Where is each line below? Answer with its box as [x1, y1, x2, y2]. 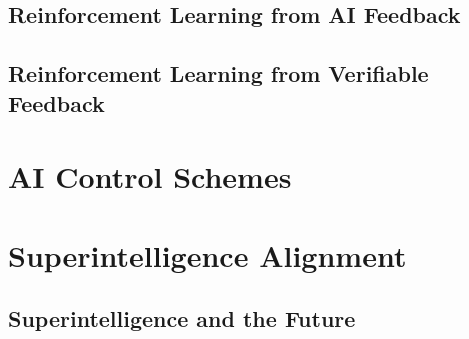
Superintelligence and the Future [8, 303, 356, 334]
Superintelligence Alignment [8, 234, 407, 275]
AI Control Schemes [8, 156, 292, 197]
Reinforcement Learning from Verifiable [8, 58, 429, 89]
